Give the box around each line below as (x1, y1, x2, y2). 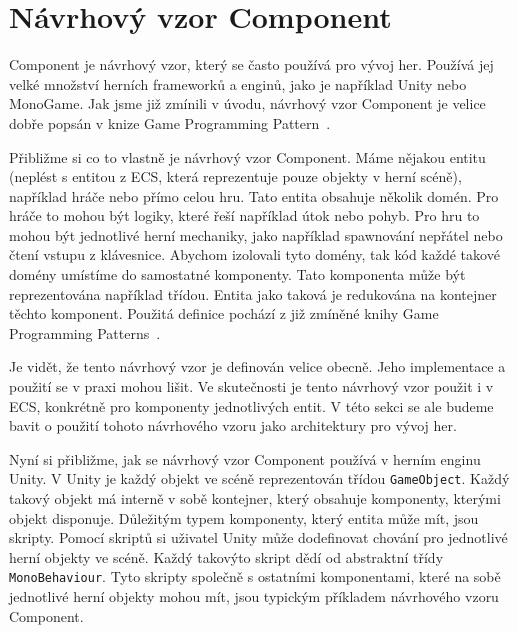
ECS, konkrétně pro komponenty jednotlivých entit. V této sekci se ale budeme (9, 395, 494, 416)
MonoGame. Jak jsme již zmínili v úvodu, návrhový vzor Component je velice (9, 93, 486, 114)
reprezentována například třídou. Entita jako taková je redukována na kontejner (9, 283, 497, 304)
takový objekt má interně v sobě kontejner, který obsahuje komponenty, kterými (9, 488, 501, 509)
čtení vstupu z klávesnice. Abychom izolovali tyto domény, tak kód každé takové (9, 244, 500, 265)
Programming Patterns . (9, 322, 161, 343)
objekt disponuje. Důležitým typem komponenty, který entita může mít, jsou (9, 507, 479, 528)
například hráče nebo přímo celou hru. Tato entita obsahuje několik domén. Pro (9, 185, 499, 206)
